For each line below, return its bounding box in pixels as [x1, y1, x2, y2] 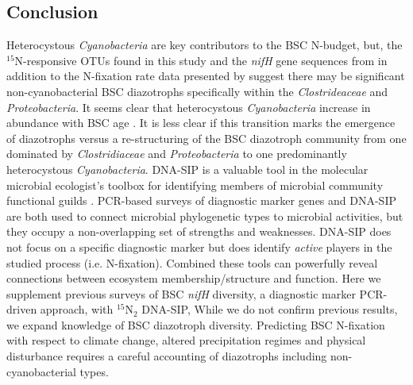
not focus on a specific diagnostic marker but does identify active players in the [6, 238, 392, 255]
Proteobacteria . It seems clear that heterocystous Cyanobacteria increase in [6, 98, 371, 115]
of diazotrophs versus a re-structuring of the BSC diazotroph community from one [6, 129, 407, 146]
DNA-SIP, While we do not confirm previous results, [141, 301, 398, 318]
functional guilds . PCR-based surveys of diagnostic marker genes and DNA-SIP [6, 192, 396, 209]
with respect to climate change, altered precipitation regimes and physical [6, 332, 366, 348]
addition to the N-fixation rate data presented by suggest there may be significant [6, 67, 405, 84]
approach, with [40, 301, 114, 318]
